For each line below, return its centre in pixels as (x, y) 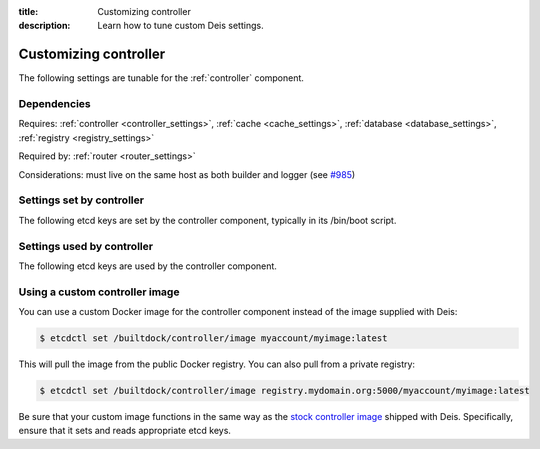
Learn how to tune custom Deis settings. (180, 26)
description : (44, 26)
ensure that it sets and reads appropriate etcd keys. (125, 431)
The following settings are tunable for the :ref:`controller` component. (161, 78)
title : (28, 11)
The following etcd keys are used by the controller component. (147, 266)
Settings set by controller (81, 200)
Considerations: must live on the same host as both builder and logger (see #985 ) (187, 174)
